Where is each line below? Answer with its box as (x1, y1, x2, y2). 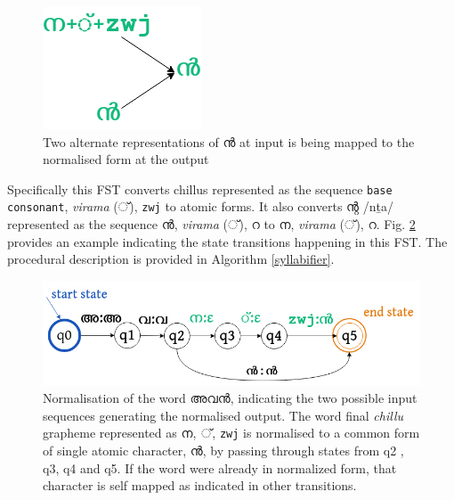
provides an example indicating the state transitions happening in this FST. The (7, 232, 448, 250)
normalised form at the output (43, 150, 209, 168)
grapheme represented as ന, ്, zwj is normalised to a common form (43, 423, 420, 442)
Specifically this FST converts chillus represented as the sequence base (7, 179, 393, 198)
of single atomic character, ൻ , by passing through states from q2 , (43, 441, 404, 460)
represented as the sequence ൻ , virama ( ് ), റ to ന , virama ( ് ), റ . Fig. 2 (7, 215, 416, 234)
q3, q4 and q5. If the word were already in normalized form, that (43, 458, 397, 477)
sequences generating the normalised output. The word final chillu (43, 406, 404, 424)
